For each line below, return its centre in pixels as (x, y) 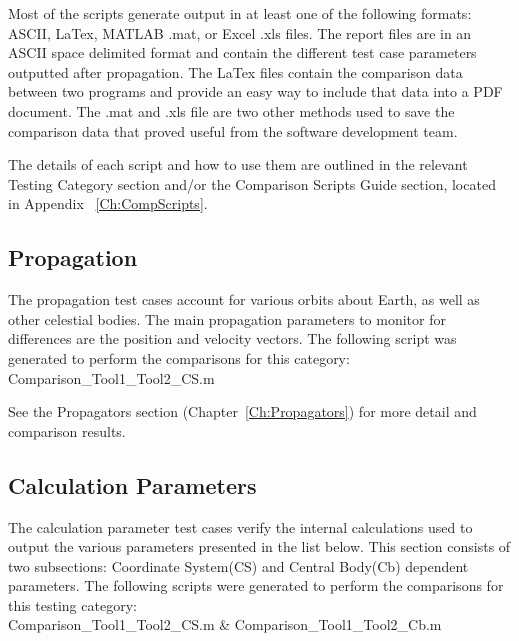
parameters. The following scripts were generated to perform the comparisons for (256, 585)
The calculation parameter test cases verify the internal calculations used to (240, 526)
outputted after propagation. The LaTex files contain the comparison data (235, 71)
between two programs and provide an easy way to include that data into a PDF (255, 91)
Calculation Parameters (132, 484)
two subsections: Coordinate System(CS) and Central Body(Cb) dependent (238, 565)
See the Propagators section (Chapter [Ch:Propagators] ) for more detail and (242, 411)
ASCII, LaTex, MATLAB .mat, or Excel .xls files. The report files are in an (240, 32)
